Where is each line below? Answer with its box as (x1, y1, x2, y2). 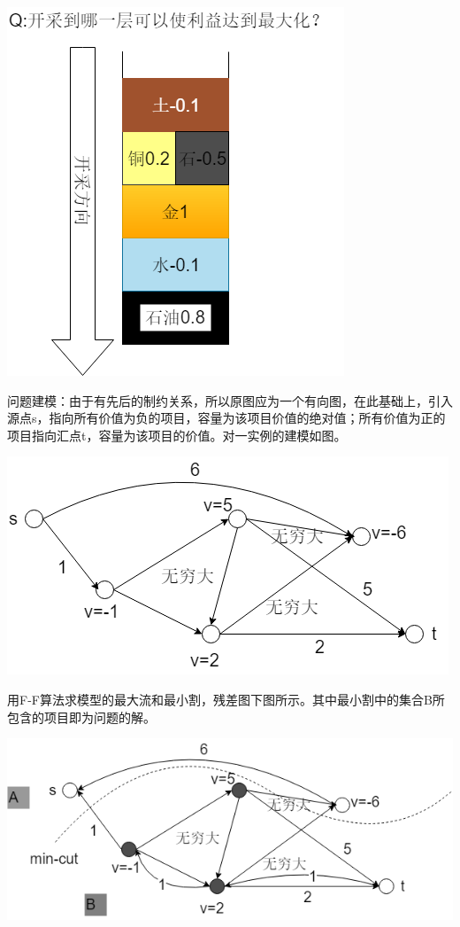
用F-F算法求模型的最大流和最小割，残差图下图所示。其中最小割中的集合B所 (7, 689, 445, 708)
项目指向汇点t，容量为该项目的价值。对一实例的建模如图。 (7, 425, 347, 444)
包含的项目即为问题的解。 (7, 707, 156, 726)
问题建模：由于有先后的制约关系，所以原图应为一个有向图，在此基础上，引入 (7, 391, 453, 409)
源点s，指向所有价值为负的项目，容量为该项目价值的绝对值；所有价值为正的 (7, 409, 446, 427)
